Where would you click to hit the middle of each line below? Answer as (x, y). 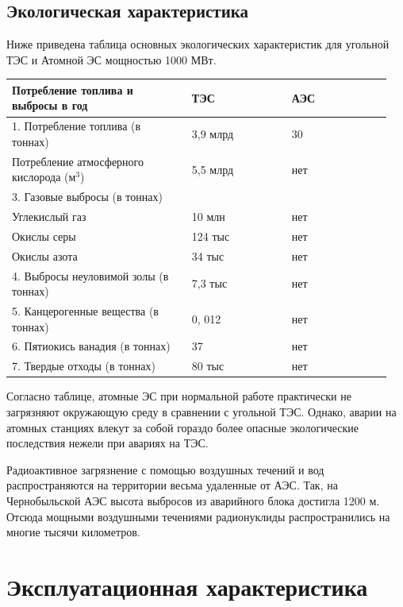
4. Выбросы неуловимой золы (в (90, 275)
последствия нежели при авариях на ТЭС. (107, 443)
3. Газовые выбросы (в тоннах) (87, 197)
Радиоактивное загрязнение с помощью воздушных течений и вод (165, 469)
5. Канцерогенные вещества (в (85, 311)
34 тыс (208, 255)
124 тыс (211, 236)
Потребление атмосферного (78, 161)
